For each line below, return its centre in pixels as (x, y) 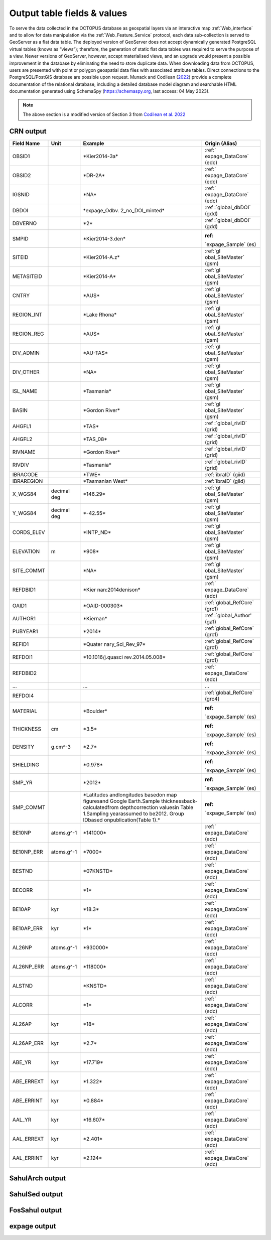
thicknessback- (179, 801)
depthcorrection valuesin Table (157, 807)
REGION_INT (27, 315)
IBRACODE (25, 474)
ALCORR (22, 1005)
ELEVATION (26, 551)
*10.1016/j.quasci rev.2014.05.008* (124, 657)
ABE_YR (22, 1062)
